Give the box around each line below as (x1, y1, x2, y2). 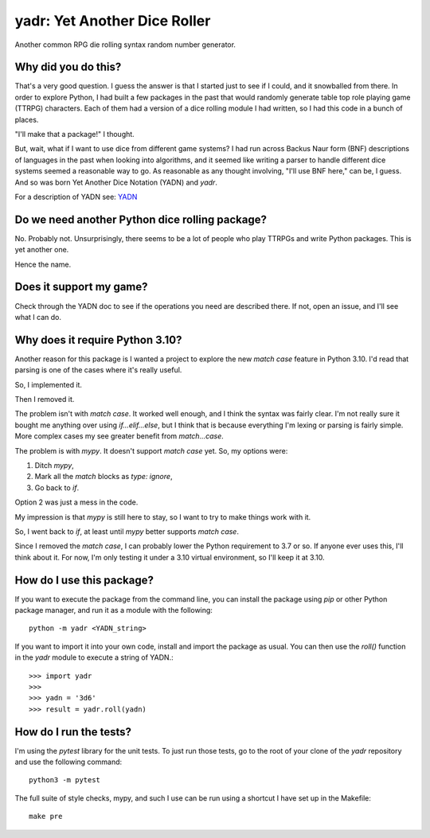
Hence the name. (14, 259, 72, 269)
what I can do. (14, 312, 62, 322)
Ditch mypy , (34, 460, 75, 470)
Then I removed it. (14, 395, 75, 404)
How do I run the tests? (14, 725, 131, 739)
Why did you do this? (14, 60, 122, 74)
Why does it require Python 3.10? (14, 333, 182, 346)
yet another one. (14, 245, 69, 255)
